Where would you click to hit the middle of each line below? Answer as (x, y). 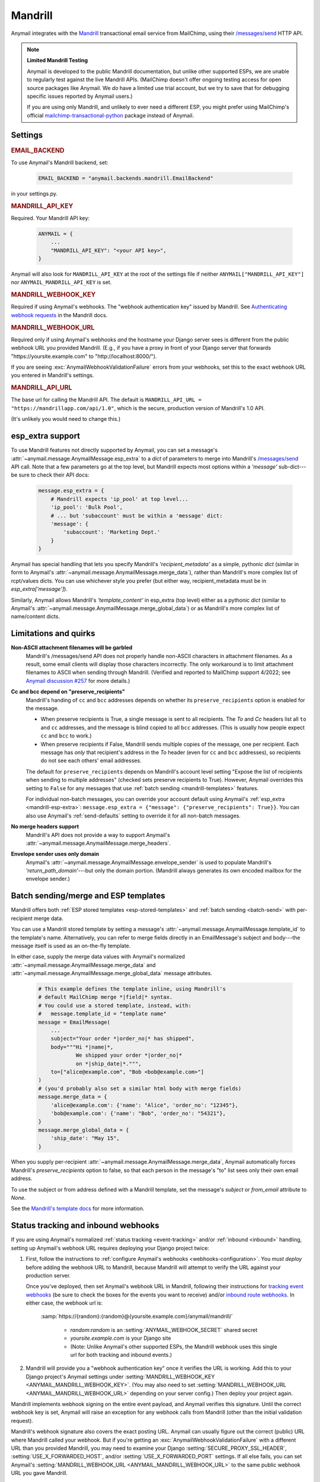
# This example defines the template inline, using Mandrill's (132, 989)
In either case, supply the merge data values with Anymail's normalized (98, 957)
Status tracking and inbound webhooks (85, 1226)
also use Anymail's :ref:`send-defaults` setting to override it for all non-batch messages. (133, 816)
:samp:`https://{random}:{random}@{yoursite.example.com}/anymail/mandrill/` (137, 1317)
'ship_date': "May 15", (85, 1138)
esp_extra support (46, 436)
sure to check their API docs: (54, 475)
